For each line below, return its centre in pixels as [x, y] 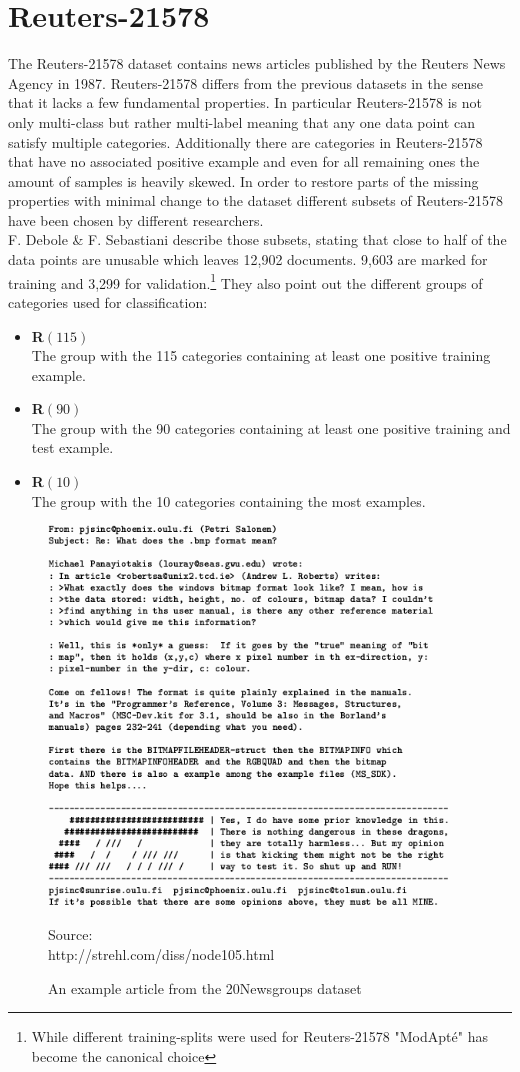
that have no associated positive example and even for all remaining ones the [244, 161]
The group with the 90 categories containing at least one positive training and [271, 427]
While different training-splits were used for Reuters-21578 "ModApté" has [259, 1036]
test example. [72, 447]
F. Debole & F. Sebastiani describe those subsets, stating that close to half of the [257, 239]
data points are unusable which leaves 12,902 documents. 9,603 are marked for [248, 259]
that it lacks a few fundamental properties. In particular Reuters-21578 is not [245, 102]
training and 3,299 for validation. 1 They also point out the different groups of [245, 281]
